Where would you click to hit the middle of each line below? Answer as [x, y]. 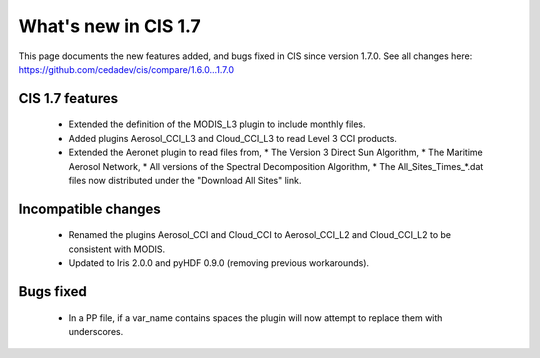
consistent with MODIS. [117, 249]
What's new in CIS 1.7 [109, 26]
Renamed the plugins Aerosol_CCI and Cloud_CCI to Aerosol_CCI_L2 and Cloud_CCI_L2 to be [260, 235]
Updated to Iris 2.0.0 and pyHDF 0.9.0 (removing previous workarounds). [219, 263]
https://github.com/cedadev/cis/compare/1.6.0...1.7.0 [126, 69]
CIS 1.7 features [68, 98]
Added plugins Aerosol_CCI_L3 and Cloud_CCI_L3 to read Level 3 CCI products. [232, 138]
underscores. [96, 331]
